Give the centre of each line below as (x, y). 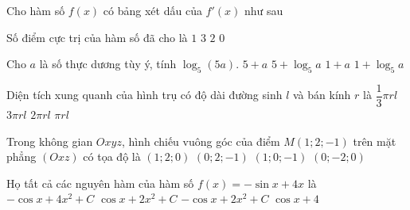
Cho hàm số (36, 10)
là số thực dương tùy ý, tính (108, 64)
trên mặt (375, 141)
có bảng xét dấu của (152, 10)
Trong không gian (50, 141)
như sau (264, 10)
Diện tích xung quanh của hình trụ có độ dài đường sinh (144, 95)
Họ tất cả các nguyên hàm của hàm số (100, 183)
